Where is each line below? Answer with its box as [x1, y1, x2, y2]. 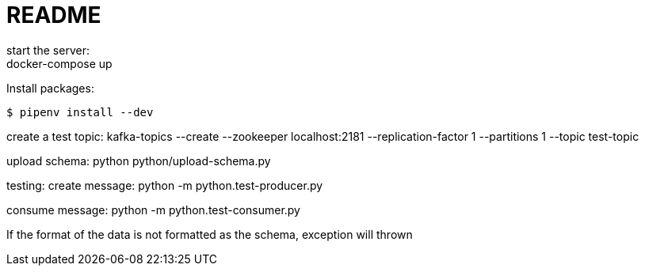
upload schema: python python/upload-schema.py [6, 153, 271, 168]
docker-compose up [6, 56, 113, 70]
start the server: [6, 43, 90, 57]
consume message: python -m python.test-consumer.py [6, 202, 300, 217]
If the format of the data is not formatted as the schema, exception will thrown [6, 227, 413, 241]
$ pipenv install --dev [6, 105, 154, 119]
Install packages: [6, 81, 94, 95]
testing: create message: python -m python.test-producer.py [6, 178, 323, 192]
